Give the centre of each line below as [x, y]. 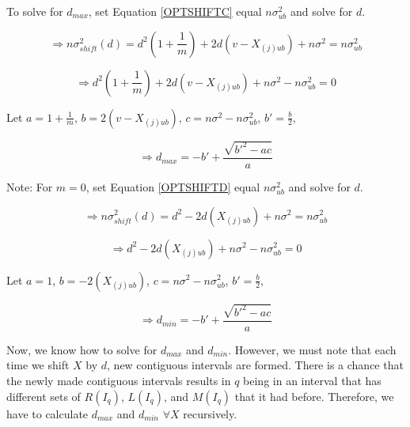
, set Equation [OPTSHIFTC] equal [175, 11]
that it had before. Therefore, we [314, 396]
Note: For [30, 186]
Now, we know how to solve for [82, 349]
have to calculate [47, 413]
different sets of [44, 396]
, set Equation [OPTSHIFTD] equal [173, 186]
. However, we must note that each [312, 349]
